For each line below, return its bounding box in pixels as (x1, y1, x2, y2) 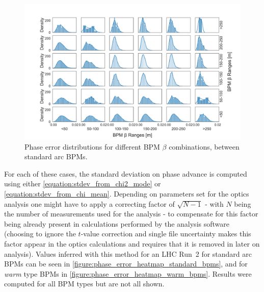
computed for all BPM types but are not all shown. (4, 278, 165, 289)
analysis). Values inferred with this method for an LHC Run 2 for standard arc (4, 248, 252, 259)
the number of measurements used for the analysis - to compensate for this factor (4, 208, 258, 219)
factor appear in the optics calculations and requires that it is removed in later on (4, 238, 260, 249)
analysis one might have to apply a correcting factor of (4, 198, 175, 209)
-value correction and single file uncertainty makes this (81, 228, 251, 239)
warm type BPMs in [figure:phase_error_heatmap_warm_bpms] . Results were (4, 268, 252, 279)
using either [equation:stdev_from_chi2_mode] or (4, 178, 161, 189)
